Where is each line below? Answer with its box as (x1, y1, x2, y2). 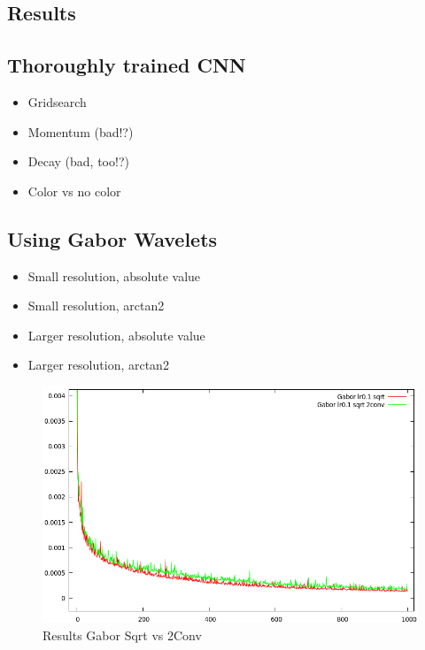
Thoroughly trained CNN (7, 51, 246, 79)
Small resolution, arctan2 (27, 296, 165, 315)
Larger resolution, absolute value (27, 325, 205, 344)
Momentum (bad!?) (27, 122, 134, 141)
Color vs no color (27, 181, 121, 200)
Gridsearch (27, 92, 87, 111)
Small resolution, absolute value (27, 266, 201, 285)
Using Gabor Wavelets (7, 225, 218, 252)
